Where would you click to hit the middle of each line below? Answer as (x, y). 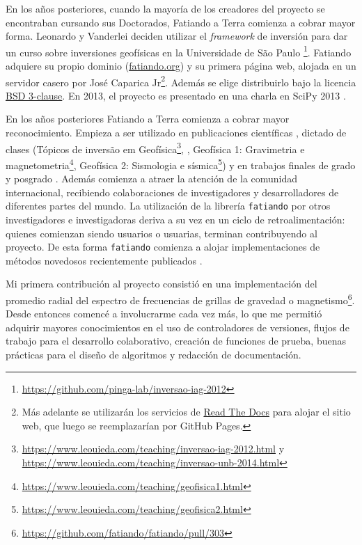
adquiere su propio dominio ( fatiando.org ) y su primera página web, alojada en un (181, 66)
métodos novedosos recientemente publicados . (104, 260)
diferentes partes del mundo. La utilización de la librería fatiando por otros (168, 206)
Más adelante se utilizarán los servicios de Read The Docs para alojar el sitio (186, 412)
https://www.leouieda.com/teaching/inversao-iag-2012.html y (153, 449)
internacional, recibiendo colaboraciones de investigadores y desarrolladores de (172, 192)
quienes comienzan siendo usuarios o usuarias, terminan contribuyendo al (162, 233)
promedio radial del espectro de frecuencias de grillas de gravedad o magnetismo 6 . (180, 299)
